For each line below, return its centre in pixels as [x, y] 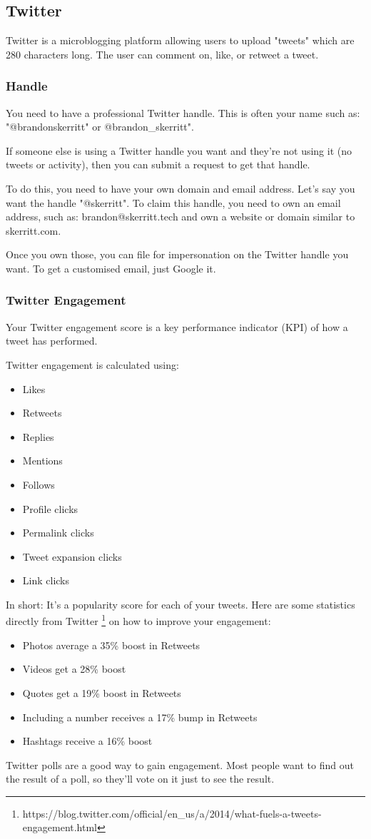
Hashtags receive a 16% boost [87, 741]
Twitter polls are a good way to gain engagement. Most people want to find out [180, 764]
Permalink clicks [58, 533]
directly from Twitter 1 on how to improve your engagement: [138, 620]
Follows [39, 484]
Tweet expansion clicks [72, 556]
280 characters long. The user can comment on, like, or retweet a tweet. [162, 54]
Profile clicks [50, 508]
